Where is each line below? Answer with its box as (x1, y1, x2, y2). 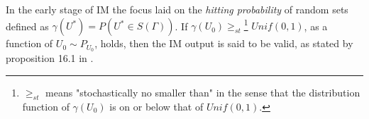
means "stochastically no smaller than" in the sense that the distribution (45, 84, 360, 99)
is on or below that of (109, 99, 204, 113)
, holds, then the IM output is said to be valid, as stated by (94, 36, 353, 51)
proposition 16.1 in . (6, 51, 94, 65)
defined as (6, 18, 49, 33)
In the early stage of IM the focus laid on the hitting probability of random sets (6, 2, 348, 16)
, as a (304, 18, 328, 33)
